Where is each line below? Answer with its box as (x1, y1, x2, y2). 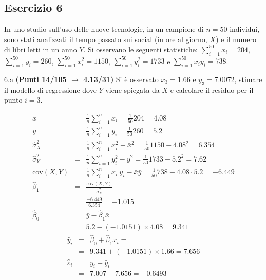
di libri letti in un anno (4, 44, 77, 54)
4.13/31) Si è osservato (83, 73, 159, 84)
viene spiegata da (105, 84, 160, 95)
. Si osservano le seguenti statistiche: (83, 44, 198, 54)
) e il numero (215, 33, 256, 44)
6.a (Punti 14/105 (4, 73, 67, 84)
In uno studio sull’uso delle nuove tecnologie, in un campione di (4, 24, 204, 34)
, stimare (234, 73, 262, 84)
